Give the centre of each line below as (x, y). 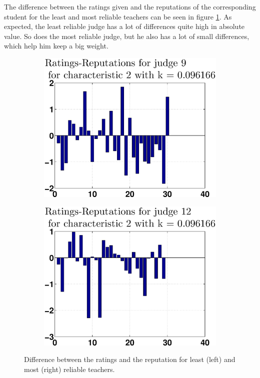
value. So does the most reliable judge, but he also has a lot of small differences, (127, 36)
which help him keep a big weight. (56, 46)
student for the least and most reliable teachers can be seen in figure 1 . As (118, 16)
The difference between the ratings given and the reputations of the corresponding (130, 6)
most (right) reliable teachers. (69, 369)
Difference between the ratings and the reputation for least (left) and (130, 359)
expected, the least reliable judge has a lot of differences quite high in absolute (124, 26)
